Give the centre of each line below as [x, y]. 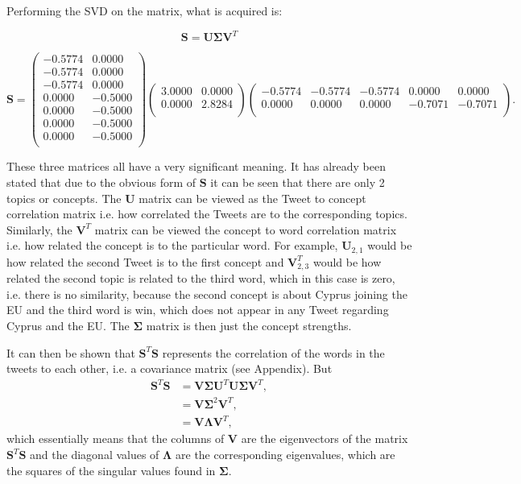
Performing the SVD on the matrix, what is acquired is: [145, 10]
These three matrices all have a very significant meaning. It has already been [196, 166]
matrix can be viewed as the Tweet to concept [252, 198]
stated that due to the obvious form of [101, 182]
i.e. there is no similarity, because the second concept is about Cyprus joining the [207, 294]
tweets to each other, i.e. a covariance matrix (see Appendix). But [170, 368]
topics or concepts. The [64, 198]
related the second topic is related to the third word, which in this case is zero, [201, 278]
